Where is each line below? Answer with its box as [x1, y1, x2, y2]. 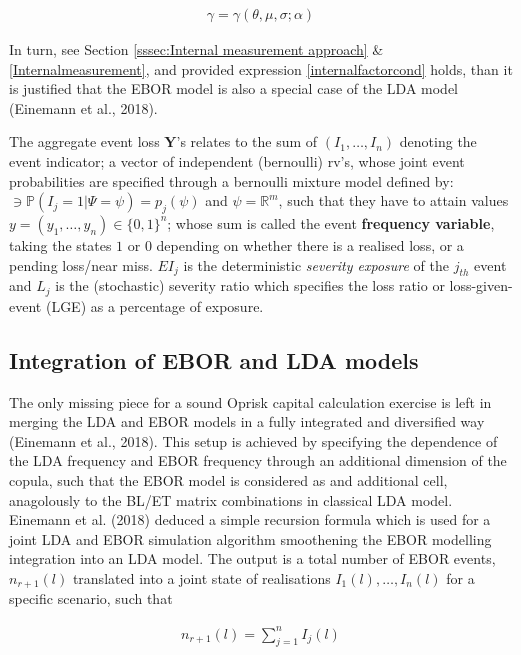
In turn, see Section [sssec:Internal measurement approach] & [9, 39, 384, 60]
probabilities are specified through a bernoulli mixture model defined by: [9, 170, 454, 191]
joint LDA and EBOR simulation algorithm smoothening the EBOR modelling [9, 528, 492, 549]
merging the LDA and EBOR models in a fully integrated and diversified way [9, 411, 485, 432]
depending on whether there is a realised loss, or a [156, 234, 464, 255]
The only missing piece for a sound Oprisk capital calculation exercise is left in [9, 391, 492, 412]
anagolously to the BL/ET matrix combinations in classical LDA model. [9, 489, 453, 510]
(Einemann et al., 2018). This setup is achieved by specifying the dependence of [9, 430, 498, 451]
